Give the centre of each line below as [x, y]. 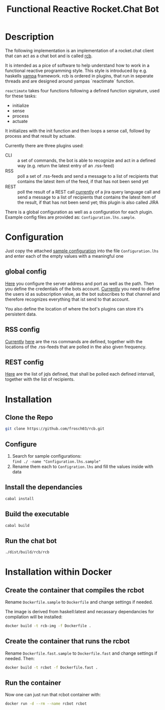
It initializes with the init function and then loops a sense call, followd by [78, 131]
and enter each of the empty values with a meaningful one [65, 256]
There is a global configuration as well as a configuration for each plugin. [79, 212]
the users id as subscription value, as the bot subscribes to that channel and [82, 294]
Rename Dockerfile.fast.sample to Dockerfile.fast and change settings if [81, 653]
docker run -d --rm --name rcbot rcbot [46, 704]
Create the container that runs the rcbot [67, 641]
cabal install [20, 499]
